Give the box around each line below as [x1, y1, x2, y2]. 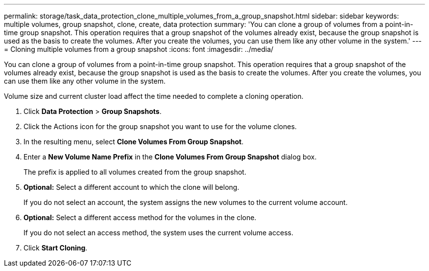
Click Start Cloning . [24, 244, 88, 252]
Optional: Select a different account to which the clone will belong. [24, 183, 239, 191]
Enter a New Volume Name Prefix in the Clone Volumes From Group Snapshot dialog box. [24, 153, 317, 161]
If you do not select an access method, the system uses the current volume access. [24, 228, 293, 237]
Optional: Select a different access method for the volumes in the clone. [24, 213, 257, 222]
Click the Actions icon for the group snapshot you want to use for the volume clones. [24, 122, 297, 131]
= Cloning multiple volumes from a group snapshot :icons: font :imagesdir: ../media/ [4, 45, 274, 53]
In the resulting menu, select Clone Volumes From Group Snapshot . [24, 137, 244, 146]
